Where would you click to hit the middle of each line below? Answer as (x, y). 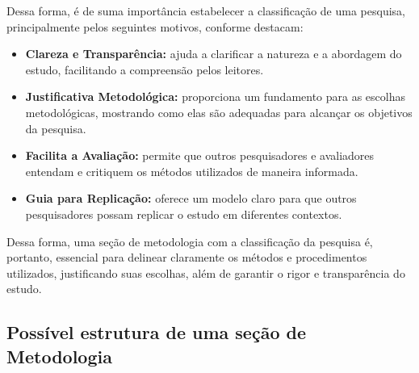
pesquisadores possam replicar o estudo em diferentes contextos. (184, 214)
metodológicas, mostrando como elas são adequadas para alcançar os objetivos (219, 112)
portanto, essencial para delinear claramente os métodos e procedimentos (187, 257)
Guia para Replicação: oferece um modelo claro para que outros (191, 198)
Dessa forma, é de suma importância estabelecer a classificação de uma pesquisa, (206, 10)
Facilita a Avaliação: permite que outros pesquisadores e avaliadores (200, 155)
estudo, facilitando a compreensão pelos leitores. (145, 69)
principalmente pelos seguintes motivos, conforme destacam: (155, 26)
